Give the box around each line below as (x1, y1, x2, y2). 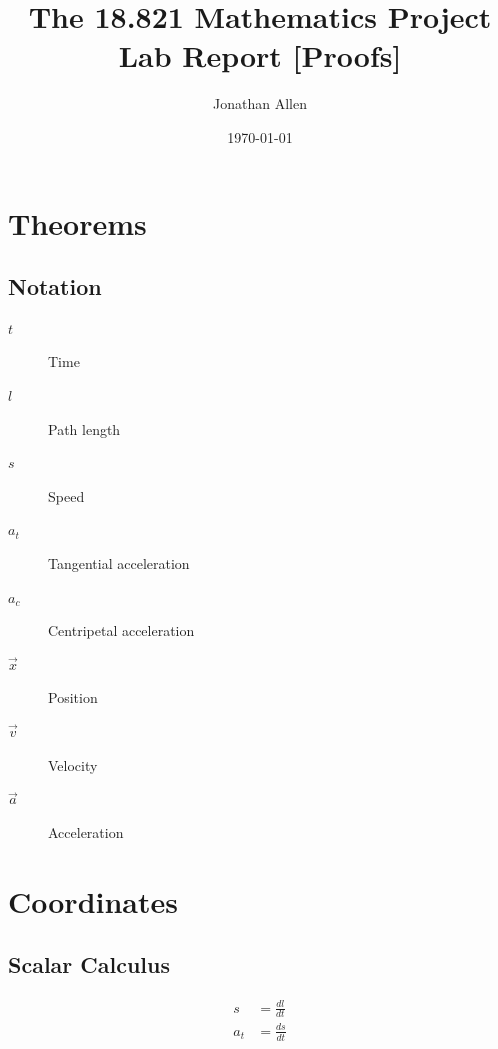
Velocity (48, 754, 98, 775)
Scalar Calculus (8, 949, 171, 980)
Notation (8, 271, 102, 302)
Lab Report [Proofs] (118, 35, 402, 76)
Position (48, 687, 98, 708)
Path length (48, 418, 121, 439)
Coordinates (8, 880, 178, 921)
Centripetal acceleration (48, 620, 195, 641)
